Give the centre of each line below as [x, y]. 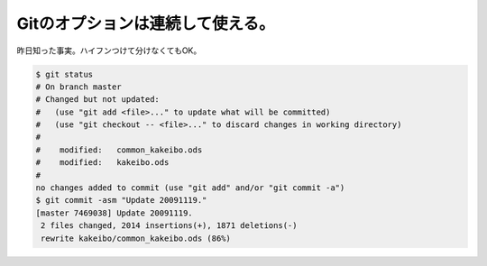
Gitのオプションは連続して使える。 [146, 23]
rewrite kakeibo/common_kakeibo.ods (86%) [136, 238]
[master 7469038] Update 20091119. [114, 213]
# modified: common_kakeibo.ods [119, 150]
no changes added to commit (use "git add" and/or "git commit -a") [190, 188]
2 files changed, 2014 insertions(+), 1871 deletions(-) [169, 226]
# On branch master [78, 87]
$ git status [64, 74]
